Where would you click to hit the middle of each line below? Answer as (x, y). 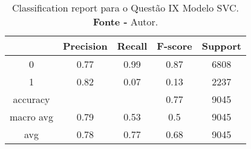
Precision (85, 46)
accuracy (31, 99)
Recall (132, 46)
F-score (174, 46)
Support (222, 46)
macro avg (32, 117)
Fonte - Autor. (125, 22)
